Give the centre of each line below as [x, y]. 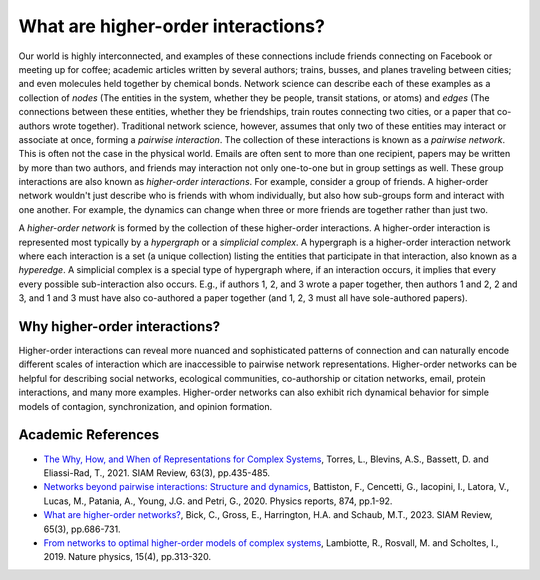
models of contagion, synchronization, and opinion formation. [145, 406]
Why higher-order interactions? [119, 326]
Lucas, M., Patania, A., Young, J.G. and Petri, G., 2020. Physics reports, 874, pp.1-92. [218, 501]
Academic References [89, 435]
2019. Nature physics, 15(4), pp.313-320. [127, 557]
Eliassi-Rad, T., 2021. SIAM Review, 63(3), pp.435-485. [156, 472]
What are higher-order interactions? [171, 26]
